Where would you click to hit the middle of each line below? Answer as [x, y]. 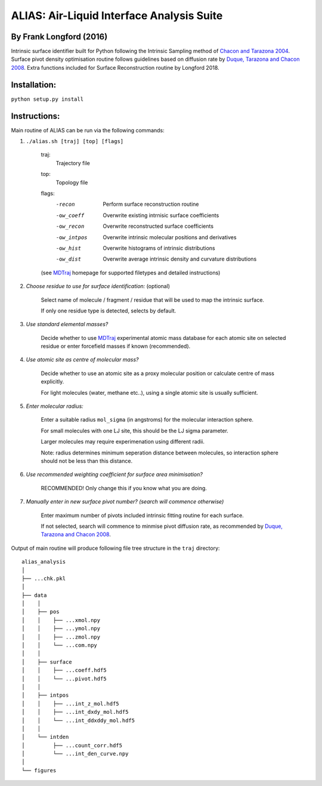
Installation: [34, 84]
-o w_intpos [72, 237]
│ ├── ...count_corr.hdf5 [72, 745]
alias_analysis [44, 562]
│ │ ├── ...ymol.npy [61, 629]
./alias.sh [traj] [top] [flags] [75, 141]
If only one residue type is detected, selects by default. [109, 311]
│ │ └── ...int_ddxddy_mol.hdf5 [78, 720]
